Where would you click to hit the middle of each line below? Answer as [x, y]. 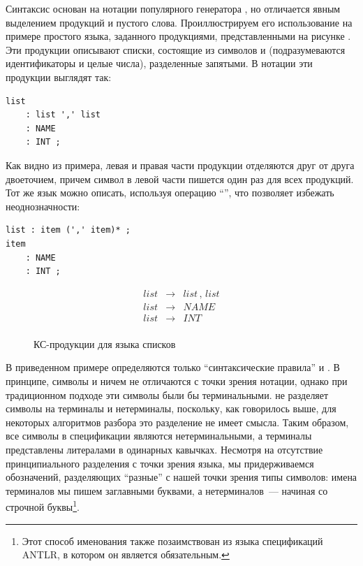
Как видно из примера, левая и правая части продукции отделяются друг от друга [180, 165]
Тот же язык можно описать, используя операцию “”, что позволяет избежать [170, 193]
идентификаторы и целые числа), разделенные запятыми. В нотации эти [159, 63]
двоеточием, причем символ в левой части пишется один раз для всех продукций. [180, 179]
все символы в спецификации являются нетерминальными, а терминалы [159, 436]
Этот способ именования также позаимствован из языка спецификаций [172, 540]
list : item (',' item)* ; [68, 230]
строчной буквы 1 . [43, 506]
